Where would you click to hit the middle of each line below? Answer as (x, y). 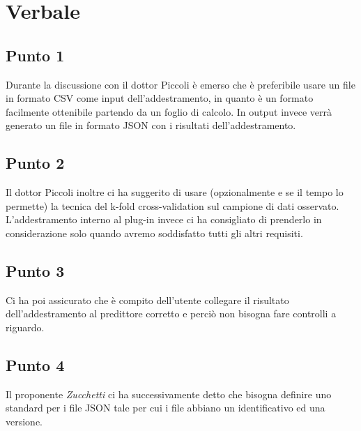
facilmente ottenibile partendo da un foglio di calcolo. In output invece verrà (169, 111)
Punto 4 (35, 364)
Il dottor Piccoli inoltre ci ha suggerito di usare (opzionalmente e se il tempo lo (175, 192)
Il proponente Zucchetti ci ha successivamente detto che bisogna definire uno (169, 394)
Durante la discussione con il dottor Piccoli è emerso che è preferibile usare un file (180, 84)
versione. (24, 421)
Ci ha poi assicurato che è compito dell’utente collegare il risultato (147, 300)
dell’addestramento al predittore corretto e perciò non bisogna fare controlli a (171, 313)
